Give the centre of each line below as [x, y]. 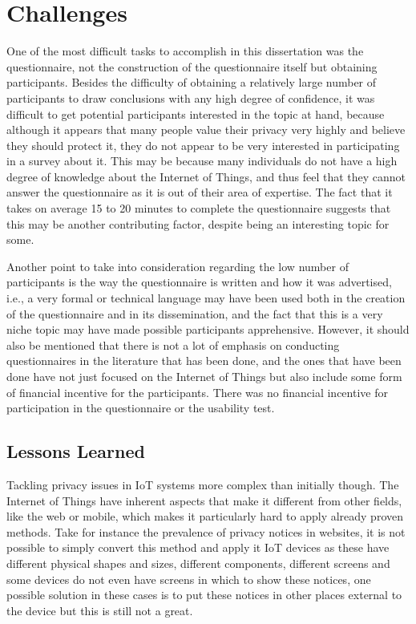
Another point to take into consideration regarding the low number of [178, 266]
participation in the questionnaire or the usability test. [141, 408]
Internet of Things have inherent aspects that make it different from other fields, [204, 500]
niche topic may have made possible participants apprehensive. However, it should [208, 329]
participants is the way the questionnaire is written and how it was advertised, [199, 282]
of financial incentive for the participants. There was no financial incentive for [197, 392]
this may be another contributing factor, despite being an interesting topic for [198, 223]
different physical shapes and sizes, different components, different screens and [198, 563]
